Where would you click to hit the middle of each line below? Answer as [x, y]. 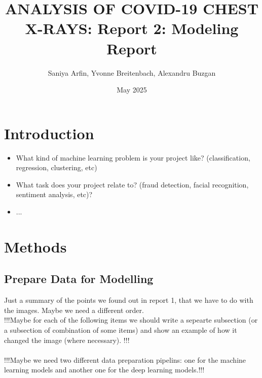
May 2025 [132, 90]
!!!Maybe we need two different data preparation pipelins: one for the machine [125, 359]
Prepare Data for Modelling [79, 279]
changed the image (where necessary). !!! [67, 340]
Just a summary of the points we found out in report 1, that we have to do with [129, 300]
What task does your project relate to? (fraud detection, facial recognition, [132, 184]
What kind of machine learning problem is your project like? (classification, [133, 157]
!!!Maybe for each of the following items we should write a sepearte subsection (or [131, 320]
